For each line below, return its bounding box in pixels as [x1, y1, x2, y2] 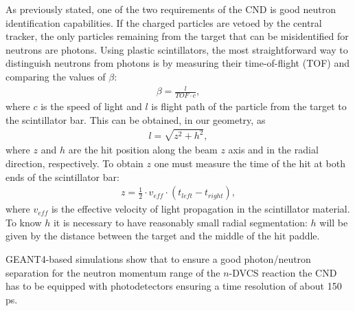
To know [5, 215, 42, 229]
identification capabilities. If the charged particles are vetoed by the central [5, 15, 322, 30]
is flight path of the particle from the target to [151, 98, 347, 113]
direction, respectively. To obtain [5, 156, 144, 171]
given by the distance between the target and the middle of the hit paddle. [5, 228, 320, 243]
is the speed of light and [41, 98, 142, 113]
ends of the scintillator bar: [5, 169, 119, 184]
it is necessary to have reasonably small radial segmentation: [53, 215, 308, 229]
